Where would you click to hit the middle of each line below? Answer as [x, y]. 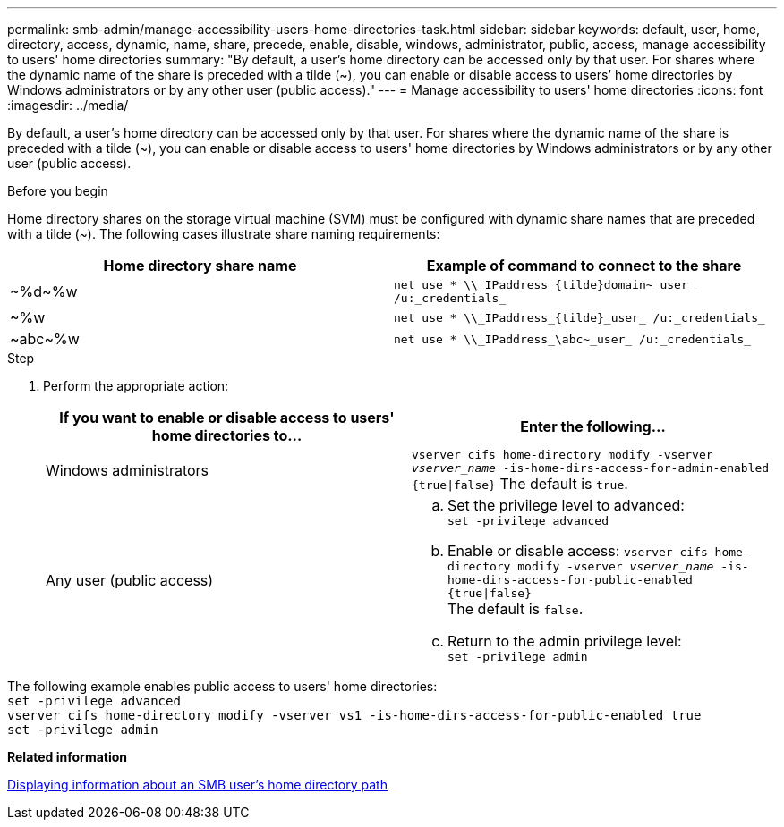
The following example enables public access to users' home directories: [222, 686]
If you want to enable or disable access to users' [227, 418]
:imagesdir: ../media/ [68, 105]
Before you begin [58, 191]
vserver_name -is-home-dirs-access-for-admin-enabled [591, 468]
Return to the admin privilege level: [565, 641]
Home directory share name [200, 266]
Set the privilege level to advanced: [566, 505]
